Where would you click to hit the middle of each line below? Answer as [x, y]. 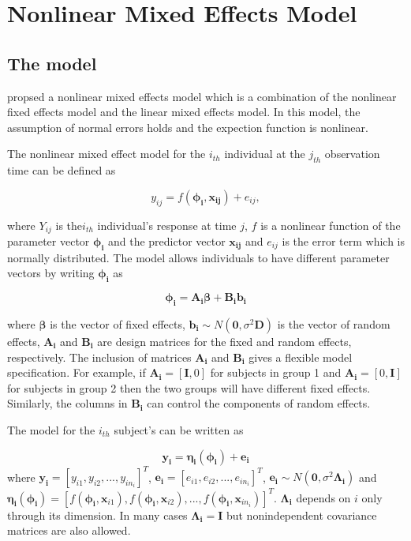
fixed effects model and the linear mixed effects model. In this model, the [184, 112]
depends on [323, 497]
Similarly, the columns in [67, 403]
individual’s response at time [167, 225]
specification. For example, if [77, 372]
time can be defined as [62, 170]
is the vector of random [334, 323]
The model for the [51, 429]
